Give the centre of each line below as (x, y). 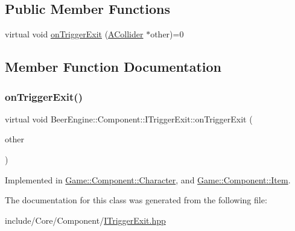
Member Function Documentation (113, 67)
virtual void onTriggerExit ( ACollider (74, 34)
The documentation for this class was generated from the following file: (136, 200)
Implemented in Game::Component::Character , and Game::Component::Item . (148, 179)
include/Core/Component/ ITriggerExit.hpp (85, 220)
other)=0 (167, 34)
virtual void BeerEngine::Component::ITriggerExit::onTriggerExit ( (129, 119)
